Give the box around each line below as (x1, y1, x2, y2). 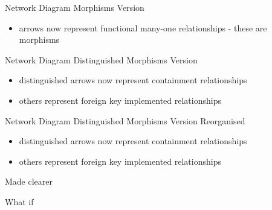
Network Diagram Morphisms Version (5, 1, 144, 13)
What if (5, 195, 34, 208)
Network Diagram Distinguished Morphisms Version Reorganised (5, 114, 245, 127)
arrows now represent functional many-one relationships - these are (19, 21, 267, 34)
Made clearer (5, 175, 53, 188)
